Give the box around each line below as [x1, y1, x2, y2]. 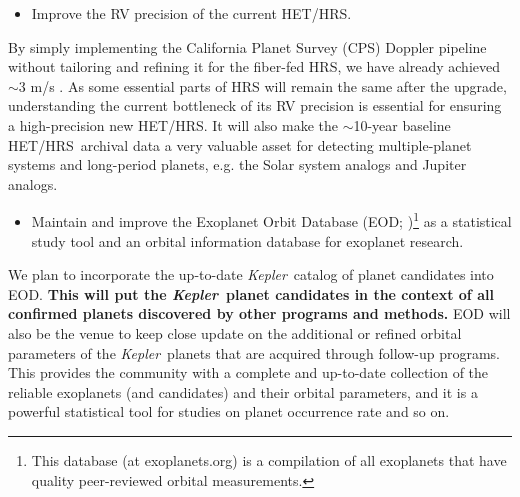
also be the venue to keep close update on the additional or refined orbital [8, 322, 462, 343]
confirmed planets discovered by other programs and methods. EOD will [8, 303, 511, 324]
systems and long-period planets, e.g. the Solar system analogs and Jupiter [8, 154, 467, 175]
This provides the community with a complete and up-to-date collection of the [8, 362, 489, 383]
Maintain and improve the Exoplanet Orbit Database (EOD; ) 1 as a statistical [31, 208, 512, 231]
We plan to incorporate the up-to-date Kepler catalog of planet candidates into [8, 264, 494, 285]
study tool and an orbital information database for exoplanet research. [31, 230, 464, 251]
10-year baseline [353, 114, 451, 135]
